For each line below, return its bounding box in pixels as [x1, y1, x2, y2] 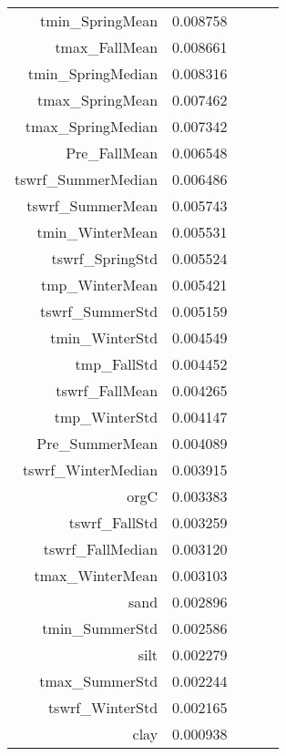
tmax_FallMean [55, 36, 158, 57]
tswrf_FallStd [68, 512, 158, 533]
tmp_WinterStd [54, 406, 158, 427]
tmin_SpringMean [40, 10, 158, 31]
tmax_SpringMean [37, 89, 158, 110]
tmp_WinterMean [41, 274, 158, 295]
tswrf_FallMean [56, 380, 158, 401]
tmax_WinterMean [34, 565, 158, 586]
